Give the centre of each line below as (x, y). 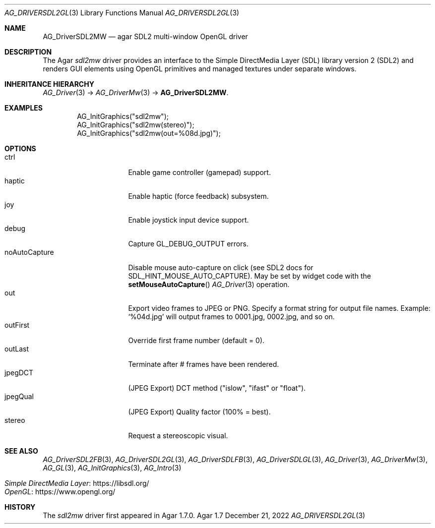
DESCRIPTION (28, 52)
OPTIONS (20, 148)
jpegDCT (19, 373)
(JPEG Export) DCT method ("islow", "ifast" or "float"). (217, 388)
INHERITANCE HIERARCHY (49, 84)
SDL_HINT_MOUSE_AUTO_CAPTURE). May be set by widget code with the (249, 276)
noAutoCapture (29, 252)
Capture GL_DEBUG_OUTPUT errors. (188, 244)
